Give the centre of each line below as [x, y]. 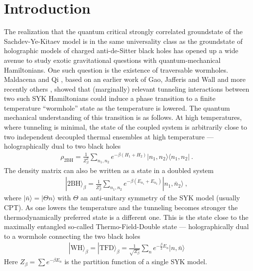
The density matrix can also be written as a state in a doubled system [109, 170]
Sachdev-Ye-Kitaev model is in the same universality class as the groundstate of [123, 41]
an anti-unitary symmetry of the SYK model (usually [160, 198]
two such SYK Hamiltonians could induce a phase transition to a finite [110, 98]
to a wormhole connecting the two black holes [72, 236]
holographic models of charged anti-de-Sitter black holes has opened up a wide [121, 50]
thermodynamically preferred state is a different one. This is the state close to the [126, 217]
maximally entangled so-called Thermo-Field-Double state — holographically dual [126, 226]
